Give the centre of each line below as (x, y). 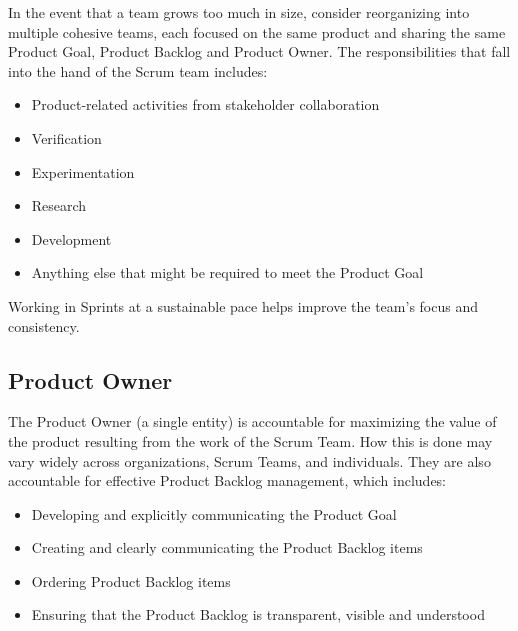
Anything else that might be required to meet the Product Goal (227, 272)
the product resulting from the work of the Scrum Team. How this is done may (250, 440)
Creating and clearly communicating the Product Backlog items (227, 547)
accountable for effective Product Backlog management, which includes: (227, 480)
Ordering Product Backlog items (131, 580)
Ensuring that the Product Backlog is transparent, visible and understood (258, 614)
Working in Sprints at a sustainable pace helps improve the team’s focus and (243, 305)
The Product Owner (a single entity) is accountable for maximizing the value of (252, 421)
